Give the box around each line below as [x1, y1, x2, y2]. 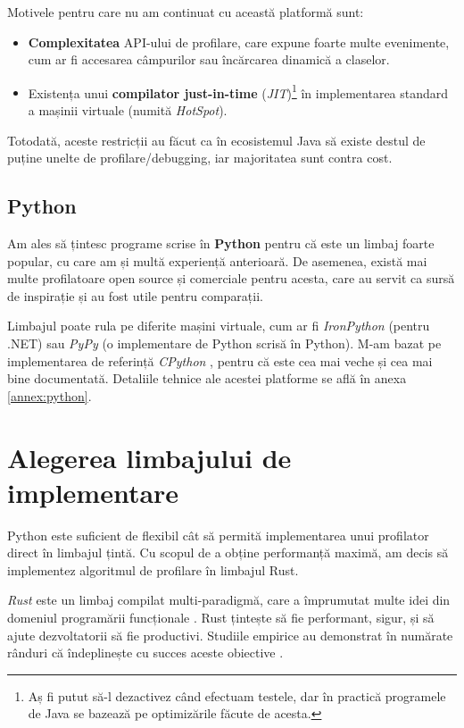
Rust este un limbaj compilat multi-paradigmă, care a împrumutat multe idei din [7, 590, 451, 609]
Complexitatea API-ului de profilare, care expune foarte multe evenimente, [28, 32, 450, 51]
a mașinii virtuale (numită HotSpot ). [28, 101, 228, 120]
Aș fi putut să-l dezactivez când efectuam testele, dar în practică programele [28, 686, 446, 705]
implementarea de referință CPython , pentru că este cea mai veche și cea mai [7, 351, 433, 370]
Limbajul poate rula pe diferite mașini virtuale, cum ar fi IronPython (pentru [7, 316, 430, 335]
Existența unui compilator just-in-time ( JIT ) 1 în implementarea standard [28, 80, 449, 102]
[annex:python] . [7, 386, 92, 405]
